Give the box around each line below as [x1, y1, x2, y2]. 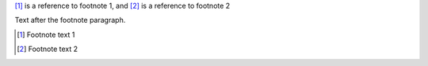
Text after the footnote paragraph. [14, 16, 126, 25]
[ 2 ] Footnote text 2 [17, 44, 78, 54]
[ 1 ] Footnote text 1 [17, 30, 75, 39]
